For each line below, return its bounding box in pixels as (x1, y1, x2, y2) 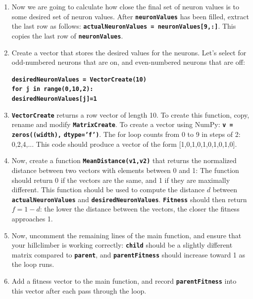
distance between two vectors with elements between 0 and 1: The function (11, 165, 239, 175)
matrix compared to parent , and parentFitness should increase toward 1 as (11, 249, 246, 259)
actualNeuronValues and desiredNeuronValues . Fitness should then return (11, 194, 247, 204)
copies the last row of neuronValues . (11, 30, 123, 41)
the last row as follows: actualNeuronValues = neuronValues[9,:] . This (11, 21, 236, 31)
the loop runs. (11, 259, 54, 269)
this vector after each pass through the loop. (11, 285, 147, 296)
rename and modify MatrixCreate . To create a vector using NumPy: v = (11, 119, 233, 129)
